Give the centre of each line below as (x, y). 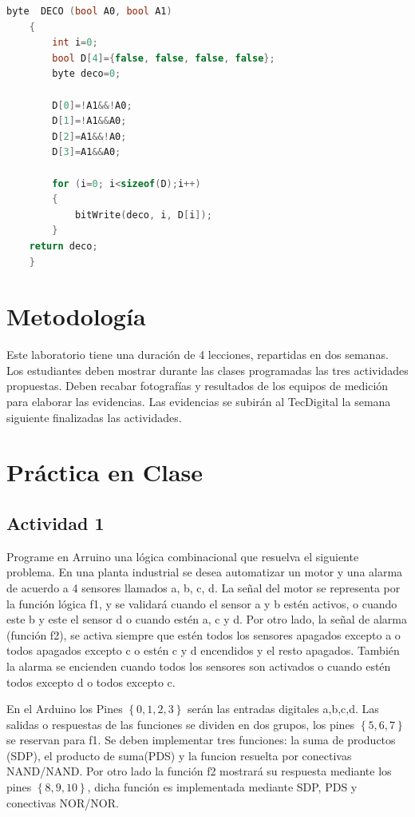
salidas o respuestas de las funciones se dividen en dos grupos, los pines (181, 724)
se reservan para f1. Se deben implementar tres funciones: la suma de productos (201, 740)
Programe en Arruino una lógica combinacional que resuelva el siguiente (183, 556)
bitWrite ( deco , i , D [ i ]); (143, 215)
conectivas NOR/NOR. (63, 802)
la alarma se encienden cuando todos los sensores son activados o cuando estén (199, 666)
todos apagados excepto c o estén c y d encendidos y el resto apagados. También (203, 650)
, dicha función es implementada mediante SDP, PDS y (222, 787)
